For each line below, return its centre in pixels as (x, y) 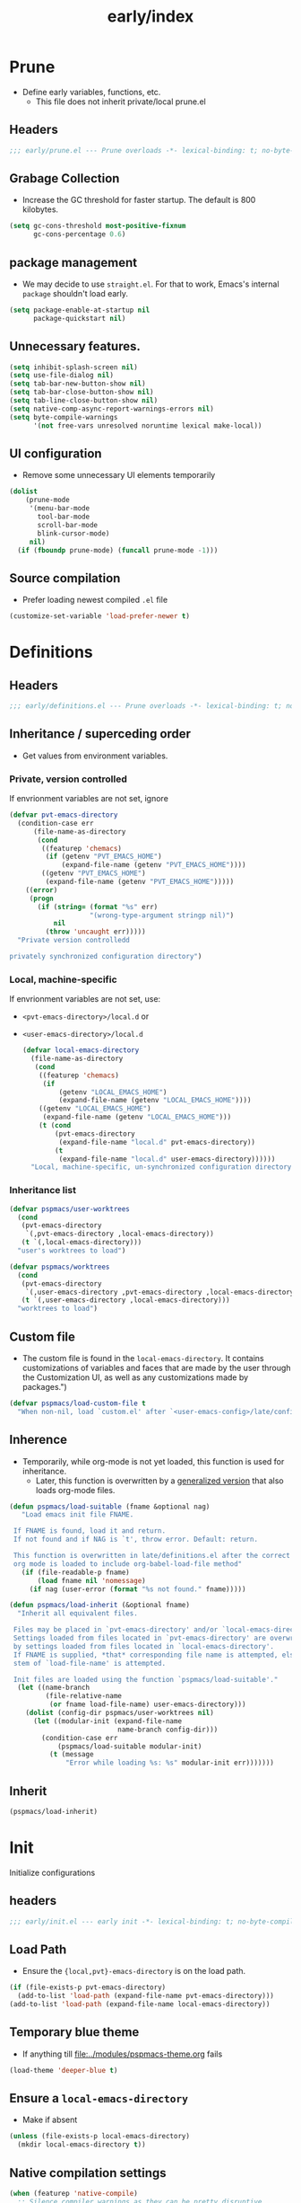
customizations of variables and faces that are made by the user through (156, 1367)
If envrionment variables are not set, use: (85, 999)
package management (73, 262)
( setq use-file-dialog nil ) (62, 376)
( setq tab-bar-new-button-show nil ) (77, 384)
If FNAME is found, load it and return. (90, 1531)
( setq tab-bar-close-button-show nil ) (82, 393)
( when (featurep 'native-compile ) (74, 2193)
